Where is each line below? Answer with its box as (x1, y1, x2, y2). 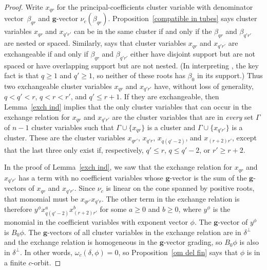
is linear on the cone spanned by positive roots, (106, 183, 255, 193)
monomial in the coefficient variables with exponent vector (4, 217, 188, 227)
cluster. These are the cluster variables (4, 132, 125, 143)
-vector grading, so (163, 237, 222, 247)
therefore (4, 204, 32, 214)
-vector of (218, 217, 248, 227)
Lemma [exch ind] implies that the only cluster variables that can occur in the (4, 101, 252, 112)
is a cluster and (147, 121, 196, 132)
